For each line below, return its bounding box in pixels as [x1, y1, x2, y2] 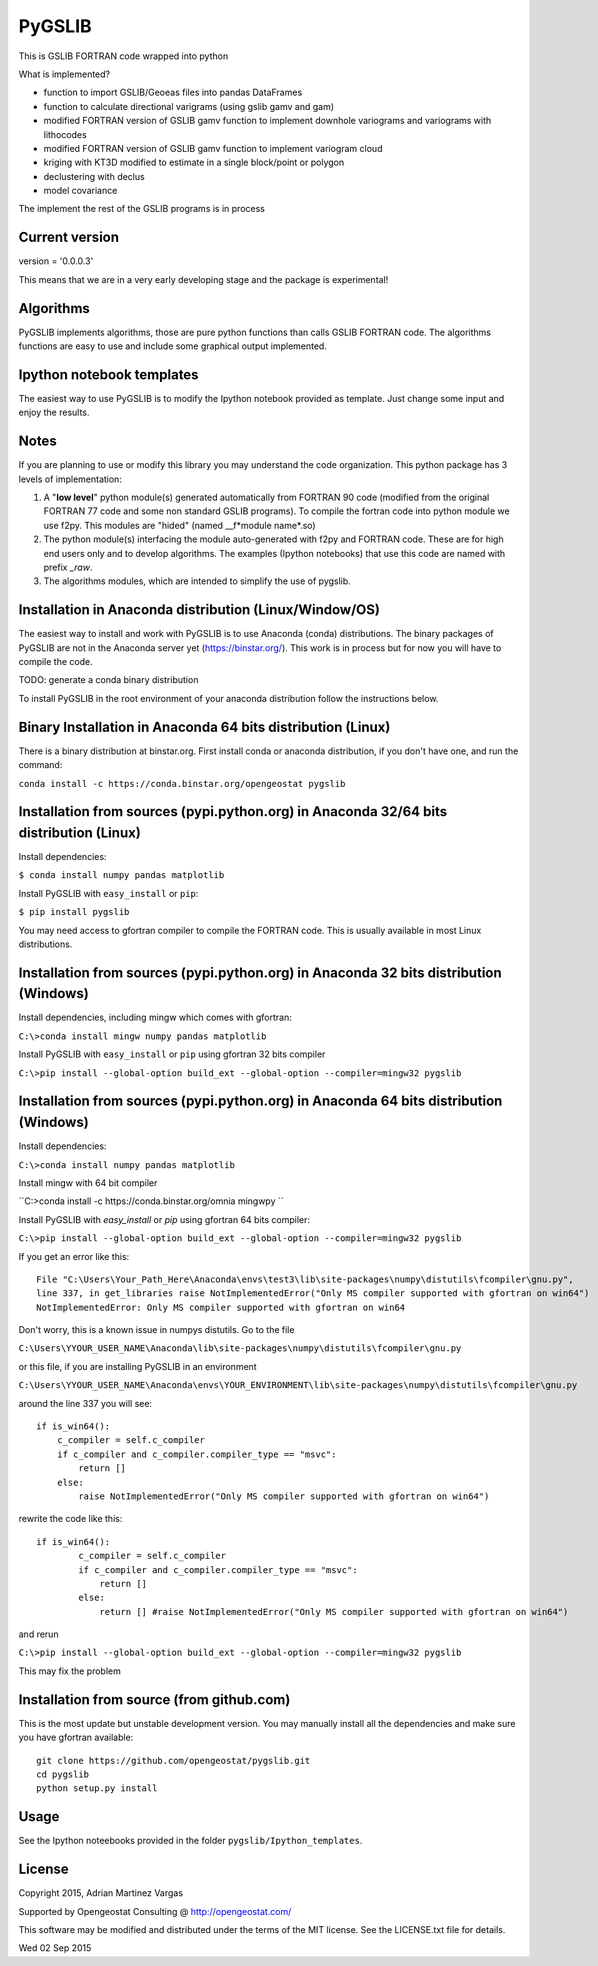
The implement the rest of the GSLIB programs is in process [18, 203, 265, 215]
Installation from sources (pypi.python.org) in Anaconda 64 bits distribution [18, 1093, 503, 1110]
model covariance [43, 185, 118, 197]
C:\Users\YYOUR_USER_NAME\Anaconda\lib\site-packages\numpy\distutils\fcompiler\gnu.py [18, 1343, 462, 1354]
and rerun [18, 1628, 59, 1640]
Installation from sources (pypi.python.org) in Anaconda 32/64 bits [18, 803, 448, 820]
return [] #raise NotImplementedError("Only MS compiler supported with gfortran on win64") [99, 1606, 569, 1617]
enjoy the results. [18, 406, 90, 419]
